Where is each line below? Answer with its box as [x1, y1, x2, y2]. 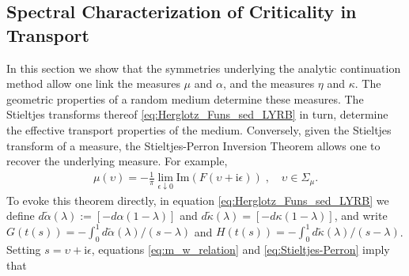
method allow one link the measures [6, 75, 180, 92]
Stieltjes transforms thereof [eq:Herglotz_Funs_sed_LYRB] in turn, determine [6, 106, 388, 123]
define [6, 207, 35, 224]
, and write [334, 207, 388, 224]
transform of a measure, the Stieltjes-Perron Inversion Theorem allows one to [6, 137, 381, 153]
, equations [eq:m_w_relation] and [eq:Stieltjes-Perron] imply [91, 241, 390, 257]
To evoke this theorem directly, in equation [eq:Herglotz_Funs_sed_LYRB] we [6, 191, 389, 208]
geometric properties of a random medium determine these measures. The [6, 90, 364, 107]
